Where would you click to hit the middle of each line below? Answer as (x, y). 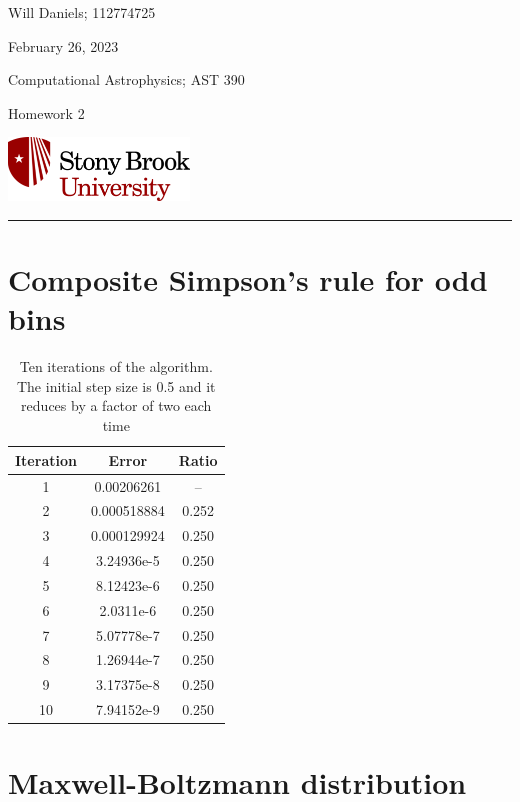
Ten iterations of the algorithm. (116, 366)
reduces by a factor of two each (116, 405)
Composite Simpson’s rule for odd (248, 279)
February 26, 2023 (63, 45)
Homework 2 (46, 112)
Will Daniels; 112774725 (82, 12)
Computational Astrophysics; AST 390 (126, 79)
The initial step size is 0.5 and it (116, 385)
